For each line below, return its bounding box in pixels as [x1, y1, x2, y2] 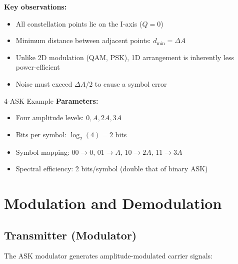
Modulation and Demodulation [4, 192, 222, 213]
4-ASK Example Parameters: [4, 95, 98, 106]
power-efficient [15, 62, 60, 72]
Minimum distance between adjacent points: [15, 35, 151, 46]
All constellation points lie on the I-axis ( [15, 18, 142, 29]
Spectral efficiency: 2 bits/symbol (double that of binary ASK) [15, 163, 208, 174]
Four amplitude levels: [15, 112, 84, 123]
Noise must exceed [15, 78, 72, 89]
